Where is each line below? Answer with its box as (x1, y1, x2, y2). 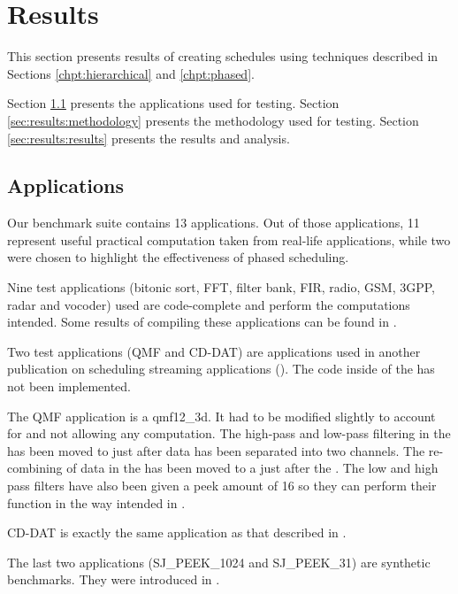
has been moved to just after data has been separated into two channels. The (7, 441, 425, 459)
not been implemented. (7, 377, 131, 396)
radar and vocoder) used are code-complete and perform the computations (7, 295, 410, 313)
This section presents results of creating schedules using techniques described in (7, 47, 439, 66)
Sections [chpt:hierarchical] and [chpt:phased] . (7, 64, 255, 82)
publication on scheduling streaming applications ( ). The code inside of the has (7, 359, 435, 378)
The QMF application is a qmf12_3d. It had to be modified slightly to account (7, 406, 436, 425)
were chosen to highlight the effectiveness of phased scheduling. (7, 248, 349, 266)
